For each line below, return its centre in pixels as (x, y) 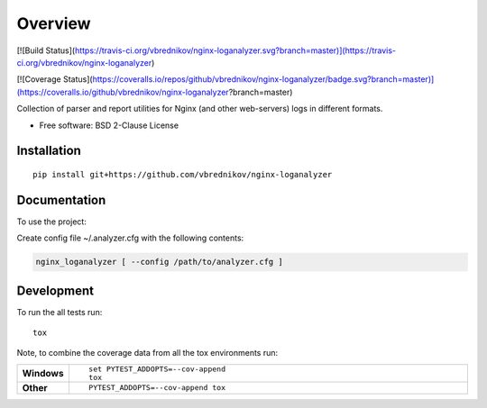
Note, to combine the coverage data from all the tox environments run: (147, 353)
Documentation (61, 199)
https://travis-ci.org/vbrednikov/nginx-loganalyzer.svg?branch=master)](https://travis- (235, 50)
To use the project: (52, 222)
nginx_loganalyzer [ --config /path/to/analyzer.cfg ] (159, 262)
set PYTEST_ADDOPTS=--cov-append (157, 369)
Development (55, 290)
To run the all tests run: (60, 312)
